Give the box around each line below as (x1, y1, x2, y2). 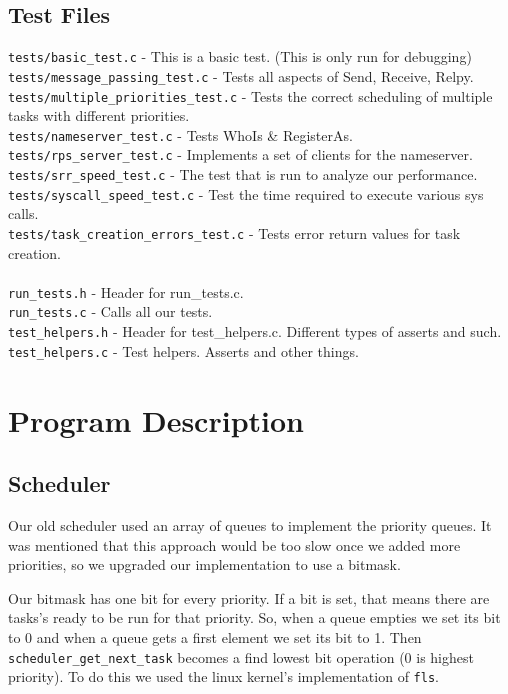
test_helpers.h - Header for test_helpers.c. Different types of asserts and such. (8, 321, 502, 342)
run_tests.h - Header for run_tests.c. (8, 281, 244, 302)
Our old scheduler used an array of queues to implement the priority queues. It (8, 515, 492, 536)
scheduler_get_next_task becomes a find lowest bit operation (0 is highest (8, 646, 474, 667)
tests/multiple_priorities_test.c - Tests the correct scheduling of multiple (8, 85, 493, 106)
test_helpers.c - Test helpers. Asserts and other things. (8, 340, 359, 361)
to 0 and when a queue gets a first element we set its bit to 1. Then (8, 627, 422, 647)
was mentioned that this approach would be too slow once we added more (8, 534, 461, 555)
